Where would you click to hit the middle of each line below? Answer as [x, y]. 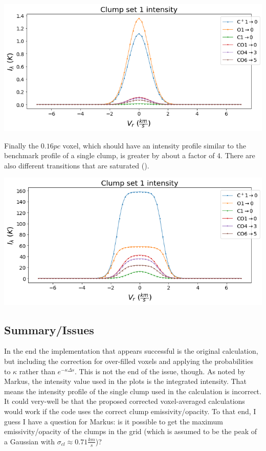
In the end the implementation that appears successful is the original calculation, [131, 351]
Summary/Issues [49, 329]
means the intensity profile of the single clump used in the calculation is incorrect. [133, 391]
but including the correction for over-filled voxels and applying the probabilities [129, 361]
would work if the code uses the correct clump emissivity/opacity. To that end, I [130, 411]
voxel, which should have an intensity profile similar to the [154, 145]
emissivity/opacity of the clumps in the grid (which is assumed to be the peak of [130, 431]
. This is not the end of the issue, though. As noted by [160, 371]
